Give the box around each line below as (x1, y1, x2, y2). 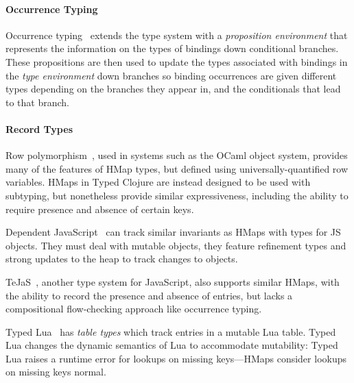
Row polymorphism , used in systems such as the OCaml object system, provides (5, 148, 348, 162)
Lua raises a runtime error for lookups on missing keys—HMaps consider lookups (5, 351, 346, 365)
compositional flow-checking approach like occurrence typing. (5, 301, 262, 316)
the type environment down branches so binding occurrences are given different (5, 68, 337, 82)
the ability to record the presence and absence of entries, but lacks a (5, 288, 293, 302)
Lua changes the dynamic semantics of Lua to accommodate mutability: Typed (5, 338, 338, 352)
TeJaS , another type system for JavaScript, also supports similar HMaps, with (5, 274, 340, 288)
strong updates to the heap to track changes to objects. (5, 251, 238, 266)
